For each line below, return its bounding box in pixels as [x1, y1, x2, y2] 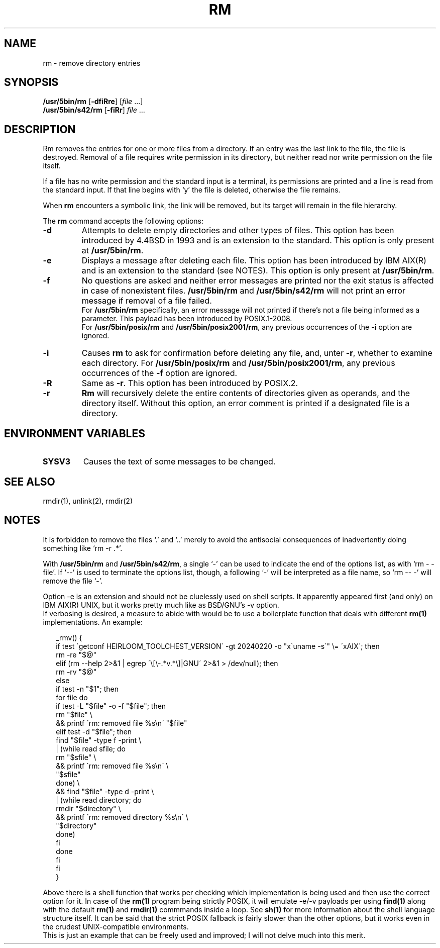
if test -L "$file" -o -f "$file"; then [56, 701, 166, 710]
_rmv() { [56, 633, 82, 642]
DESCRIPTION [4, 123, 76, 136]
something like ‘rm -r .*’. [43, 543, 123, 552]
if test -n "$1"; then [56, 684, 119, 693]
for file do [56, 693, 88, 702]
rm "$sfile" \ [56, 752, 96, 762]
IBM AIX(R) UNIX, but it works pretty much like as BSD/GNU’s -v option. [43, 600, 279, 609]
